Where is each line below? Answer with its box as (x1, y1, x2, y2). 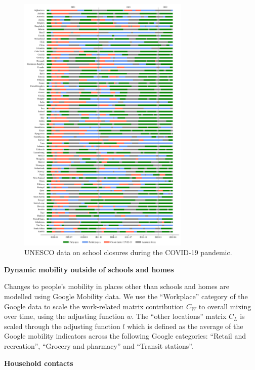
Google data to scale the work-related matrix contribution (4, 301, 184, 311)
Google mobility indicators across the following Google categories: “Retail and (4, 331, 246, 341)
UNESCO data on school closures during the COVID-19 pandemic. (24, 247, 232, 258)
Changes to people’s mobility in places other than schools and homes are (4, 281, 230, 292)
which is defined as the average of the (127, 320, 243, 331)
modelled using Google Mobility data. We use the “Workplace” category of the (4, 291, 248, 301)
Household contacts (4, 357, 73, 368)
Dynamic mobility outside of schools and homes (4, 264, 174, 274)
